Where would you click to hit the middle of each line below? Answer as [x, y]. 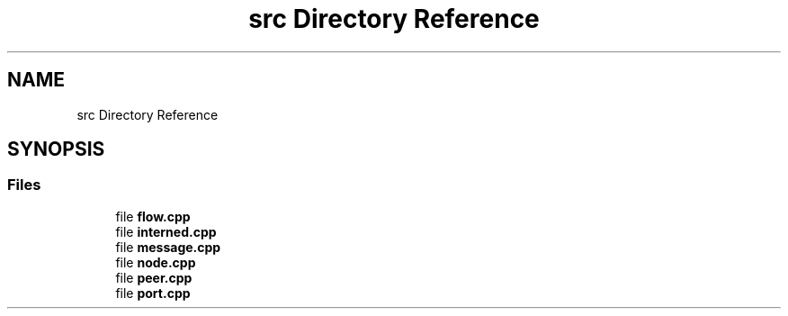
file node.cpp [156, 262]
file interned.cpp [166, 231]
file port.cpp [153, 293]
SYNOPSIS [56, 149]
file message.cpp [168, 247]
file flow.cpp [153, 216]
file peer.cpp [154, 277]
